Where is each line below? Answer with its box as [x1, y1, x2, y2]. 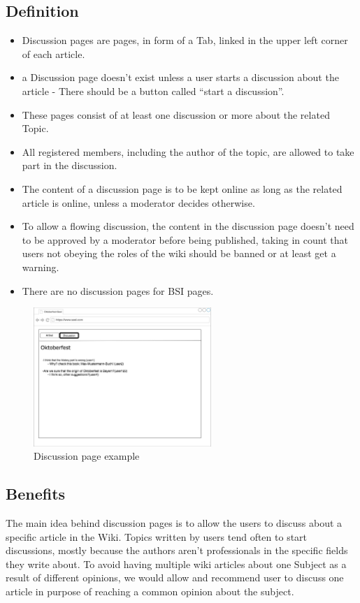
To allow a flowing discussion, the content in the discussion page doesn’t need [22, 219, 354, 233]
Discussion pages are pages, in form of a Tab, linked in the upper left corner [22, 33, 348, 48]
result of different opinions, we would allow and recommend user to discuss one [6, 570, 344, 585]
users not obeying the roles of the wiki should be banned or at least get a [22, 246, 336, 261]
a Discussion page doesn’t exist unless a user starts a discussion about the [22, 70, 339, 85]
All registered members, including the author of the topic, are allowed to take [22, 144, 354, 159]
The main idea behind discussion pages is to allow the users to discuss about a [6, 515, 343, 530]
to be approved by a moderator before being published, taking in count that [22, 232, 348, 247]
